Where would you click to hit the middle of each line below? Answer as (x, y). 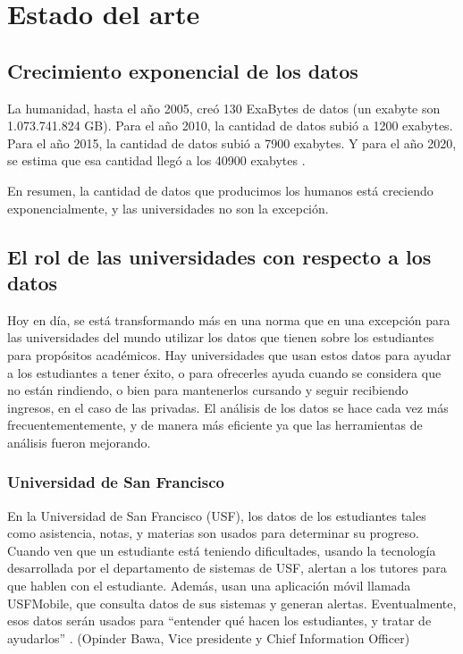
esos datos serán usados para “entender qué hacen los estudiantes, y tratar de (219, 620)
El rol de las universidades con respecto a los (219, 256)
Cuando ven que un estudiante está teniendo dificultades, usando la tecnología (222, 550)
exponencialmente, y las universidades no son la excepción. (168, 208)
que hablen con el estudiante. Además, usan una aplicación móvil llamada (209, 586)
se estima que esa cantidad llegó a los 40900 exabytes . (156, 160)
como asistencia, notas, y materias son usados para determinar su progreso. (213, 533)
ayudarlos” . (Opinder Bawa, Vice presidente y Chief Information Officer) (209, 637)
